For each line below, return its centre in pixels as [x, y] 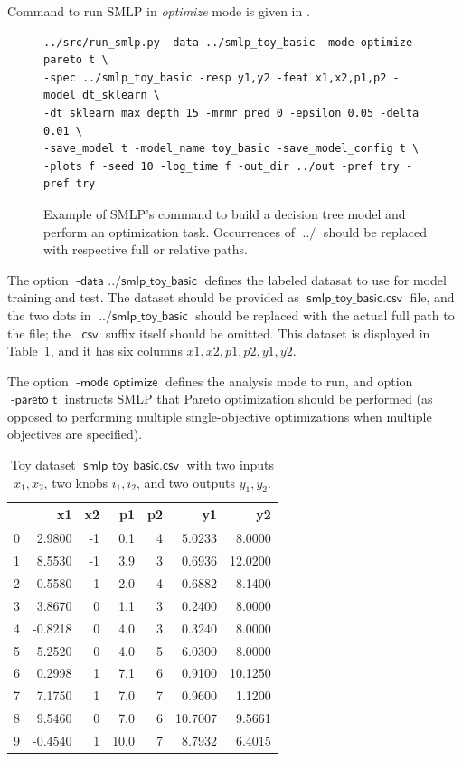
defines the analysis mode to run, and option [289, 380]
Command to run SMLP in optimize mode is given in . [159, 11]
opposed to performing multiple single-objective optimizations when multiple [220, 416]
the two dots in [49, 314]
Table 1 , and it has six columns [95, 351]
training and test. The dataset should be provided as [153, 297]
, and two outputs [186, 482]
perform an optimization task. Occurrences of [169, 231]
